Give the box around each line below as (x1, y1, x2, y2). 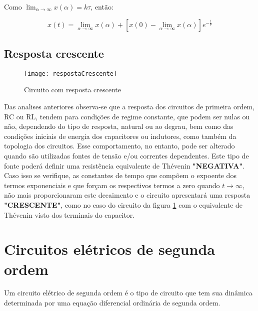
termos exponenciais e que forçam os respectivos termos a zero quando (4, 180, 220, 190)
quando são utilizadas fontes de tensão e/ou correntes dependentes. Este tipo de (4, 150, 249, 161)
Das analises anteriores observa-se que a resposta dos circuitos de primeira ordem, (4, 101, 254, 112)
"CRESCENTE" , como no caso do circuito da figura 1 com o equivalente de (4, 199, 243, 210)
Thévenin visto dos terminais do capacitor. (4, 209, 135, 220)
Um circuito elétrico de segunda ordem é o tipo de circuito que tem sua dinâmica (4, 287, 252, 298)
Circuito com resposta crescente (24, 84, 121, 95)
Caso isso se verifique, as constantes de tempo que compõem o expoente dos (4, 170, 236, 181)
